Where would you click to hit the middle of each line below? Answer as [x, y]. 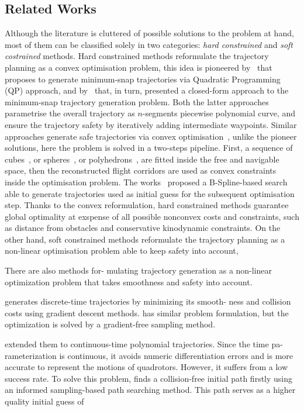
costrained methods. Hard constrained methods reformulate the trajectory [137, 56]
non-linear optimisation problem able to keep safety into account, [122, 251]
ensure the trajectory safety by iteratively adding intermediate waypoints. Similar [151, 124]
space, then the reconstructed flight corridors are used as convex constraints [141, 170]
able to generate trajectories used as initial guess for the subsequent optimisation [150, 193]
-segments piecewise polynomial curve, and [219, 113]
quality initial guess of [44, 401]
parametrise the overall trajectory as [70, 113]
